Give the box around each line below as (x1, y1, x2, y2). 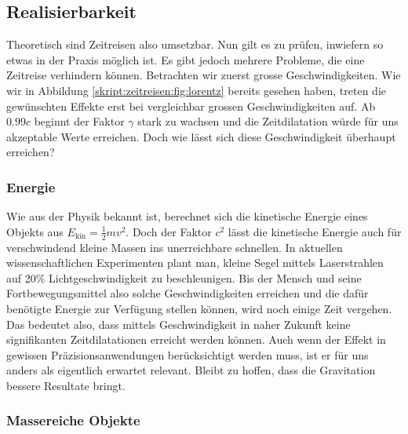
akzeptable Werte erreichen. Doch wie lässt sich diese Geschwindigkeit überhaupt (6, 128, 396, 144)
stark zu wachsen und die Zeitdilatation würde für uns (137, 113, 399, 129)
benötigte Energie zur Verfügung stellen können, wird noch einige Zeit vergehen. (6, 300, 392, 316)
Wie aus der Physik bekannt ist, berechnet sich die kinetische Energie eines (6, 208, 368, 224)
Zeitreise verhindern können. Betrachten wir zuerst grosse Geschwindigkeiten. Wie (6, 67, 401, 83)
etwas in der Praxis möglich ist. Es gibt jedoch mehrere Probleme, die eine (6, 51, 365, 67)
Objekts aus (6, 223, 64, 239)
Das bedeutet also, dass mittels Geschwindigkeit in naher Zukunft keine (6, 315, 351, 332)
